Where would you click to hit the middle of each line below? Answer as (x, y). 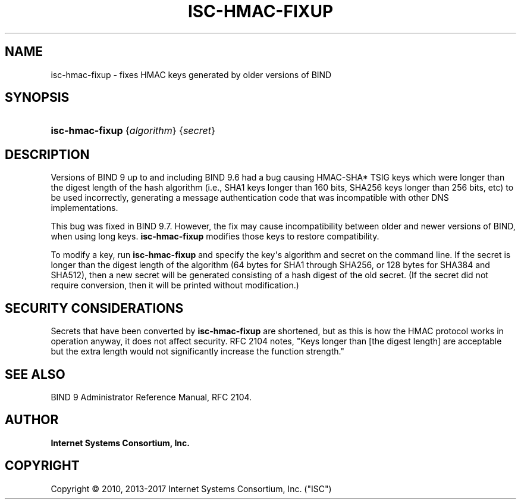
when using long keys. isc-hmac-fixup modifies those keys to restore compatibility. (215, 237)
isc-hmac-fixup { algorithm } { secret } (133, 131)
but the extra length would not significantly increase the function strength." (197, 351)
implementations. (84, 208)
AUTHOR (32, 420)
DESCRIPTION (47, 154)
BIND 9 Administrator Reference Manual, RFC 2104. (151, 397)
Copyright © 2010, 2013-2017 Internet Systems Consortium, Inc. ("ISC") (191, 489)
